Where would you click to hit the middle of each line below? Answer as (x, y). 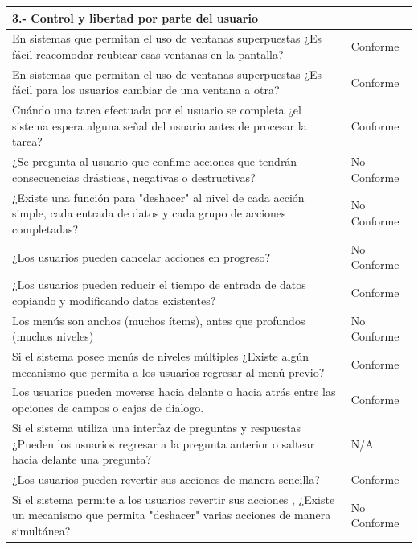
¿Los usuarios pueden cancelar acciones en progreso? (141, 256)
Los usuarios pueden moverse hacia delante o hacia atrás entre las (174, 392)
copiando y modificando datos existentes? (114, 300)
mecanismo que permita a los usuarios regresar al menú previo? (168, 372)
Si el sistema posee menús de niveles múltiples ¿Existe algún (160, 356)
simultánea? (41, 530)
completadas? (45, 228)
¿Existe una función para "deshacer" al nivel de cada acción (158, 197)
